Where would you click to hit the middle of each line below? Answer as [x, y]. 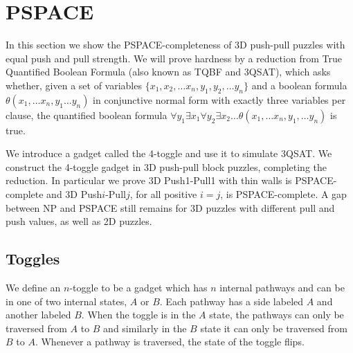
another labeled [38, 315]
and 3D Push [74, 194]
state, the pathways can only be [277, 315]
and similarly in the [145, 328]
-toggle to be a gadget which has [138, 288]
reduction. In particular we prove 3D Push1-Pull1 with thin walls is [149, 180]
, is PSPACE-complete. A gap [283, 194]
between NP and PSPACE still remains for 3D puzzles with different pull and [170, 207]
